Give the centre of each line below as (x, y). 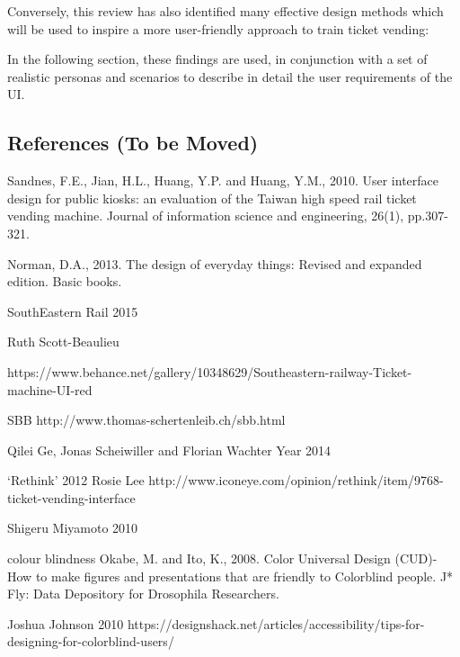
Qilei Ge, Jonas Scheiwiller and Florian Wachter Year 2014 (169, 450)
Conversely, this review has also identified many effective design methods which (226, 11)
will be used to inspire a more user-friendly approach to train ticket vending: (218, 28)
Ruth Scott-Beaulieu (63, 342)
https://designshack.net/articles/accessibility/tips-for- (276, 623)
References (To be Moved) (133, 143)
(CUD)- (416, 558)
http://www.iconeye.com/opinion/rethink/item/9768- (296, 480)
